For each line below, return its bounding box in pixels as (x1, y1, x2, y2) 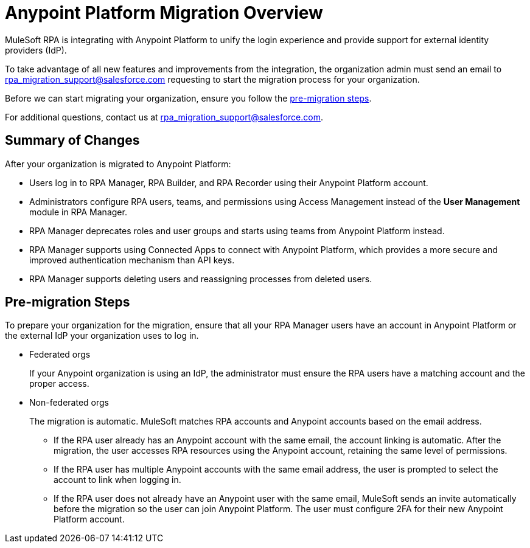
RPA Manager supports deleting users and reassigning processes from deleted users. (29, 273, 372, 284)
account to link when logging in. (54, 474, 181, 485)
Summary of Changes (5, 133, 140, 148)
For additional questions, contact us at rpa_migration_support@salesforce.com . (5, 111, 324, 122)
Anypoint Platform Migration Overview (5, 2, 323, 23)
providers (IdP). (5, 44, 67, 55)
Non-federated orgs (29, 397, 109, 408)
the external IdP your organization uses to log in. (5, 330, 199, 341)
